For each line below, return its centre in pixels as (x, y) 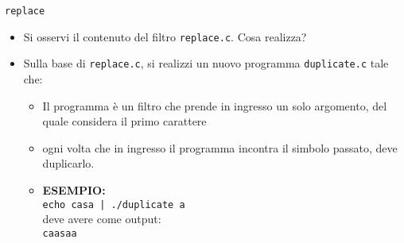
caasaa (60, 233)
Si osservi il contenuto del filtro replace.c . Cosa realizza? (165, 36)
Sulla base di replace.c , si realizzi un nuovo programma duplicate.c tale (206, 63)
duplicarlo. (68, 163)
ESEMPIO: (74, 189)
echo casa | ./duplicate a (114, 204)
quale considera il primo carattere (124, 121)
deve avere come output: (102, 219)
